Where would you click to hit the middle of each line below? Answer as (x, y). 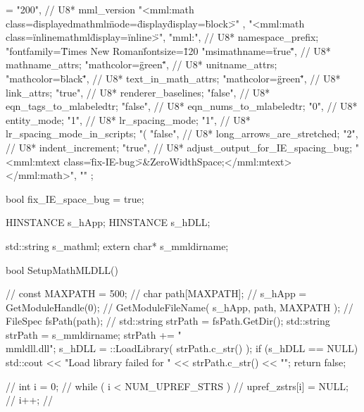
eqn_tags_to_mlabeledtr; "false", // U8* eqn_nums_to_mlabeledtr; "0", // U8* (182, 106)
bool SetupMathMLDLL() (62, 269)
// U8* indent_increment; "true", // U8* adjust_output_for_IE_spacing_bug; (179, 147)
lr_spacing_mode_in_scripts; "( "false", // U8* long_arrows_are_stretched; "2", (182, 133)
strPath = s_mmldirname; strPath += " (94, 334)
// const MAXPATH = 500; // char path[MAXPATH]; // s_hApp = (156, 293)
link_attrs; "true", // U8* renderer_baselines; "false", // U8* (138, 92)
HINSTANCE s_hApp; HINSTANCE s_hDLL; (108, 222)
